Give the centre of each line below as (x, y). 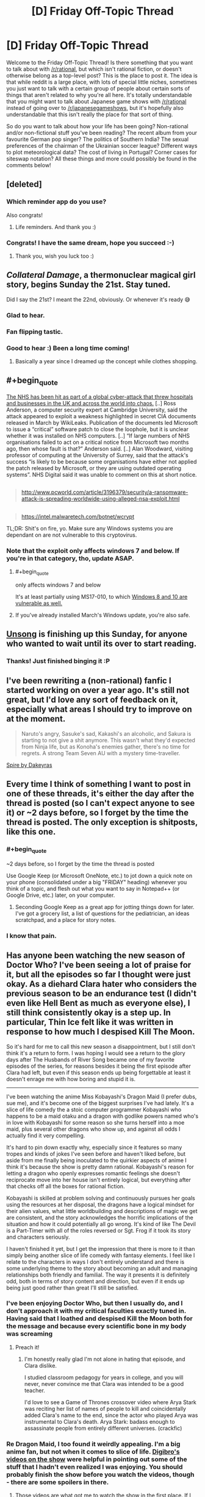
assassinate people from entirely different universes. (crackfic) (103, 1428)
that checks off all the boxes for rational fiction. (66, 1186)
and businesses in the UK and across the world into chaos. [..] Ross (91, 403)
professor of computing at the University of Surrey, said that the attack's (97, 455)
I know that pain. (31, 935)
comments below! (29, 165)
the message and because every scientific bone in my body (96, 1326)
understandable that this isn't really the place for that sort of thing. (90, 114)
